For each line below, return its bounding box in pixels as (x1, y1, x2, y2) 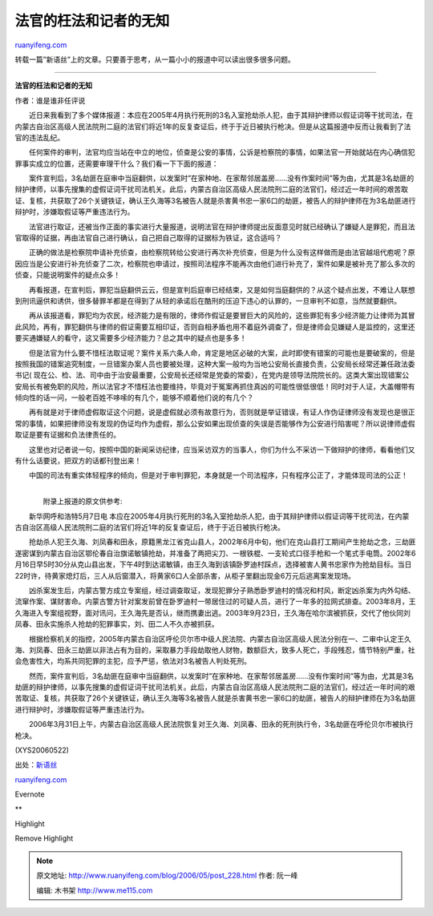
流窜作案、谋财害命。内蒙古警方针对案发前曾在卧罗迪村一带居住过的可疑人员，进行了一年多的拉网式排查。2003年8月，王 (14, 597, 416, 607)
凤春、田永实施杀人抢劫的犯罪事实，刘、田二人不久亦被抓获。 (14, 619, 219, 629)
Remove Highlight (14, 833, 74, 843)
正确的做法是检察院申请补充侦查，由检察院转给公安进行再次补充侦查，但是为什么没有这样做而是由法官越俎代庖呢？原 (28, 248, 415, 257)
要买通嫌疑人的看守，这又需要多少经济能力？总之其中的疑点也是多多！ (14, 333, 247, 343)
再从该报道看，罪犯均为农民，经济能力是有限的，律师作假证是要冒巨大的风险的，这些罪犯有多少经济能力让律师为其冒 (28, 311, 415, 321)
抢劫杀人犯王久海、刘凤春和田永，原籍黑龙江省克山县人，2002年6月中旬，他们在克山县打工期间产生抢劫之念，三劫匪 (28, 537, 416, 547)
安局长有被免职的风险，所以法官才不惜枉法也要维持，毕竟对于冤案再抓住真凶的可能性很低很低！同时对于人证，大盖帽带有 (14, 381, 415, 391)
